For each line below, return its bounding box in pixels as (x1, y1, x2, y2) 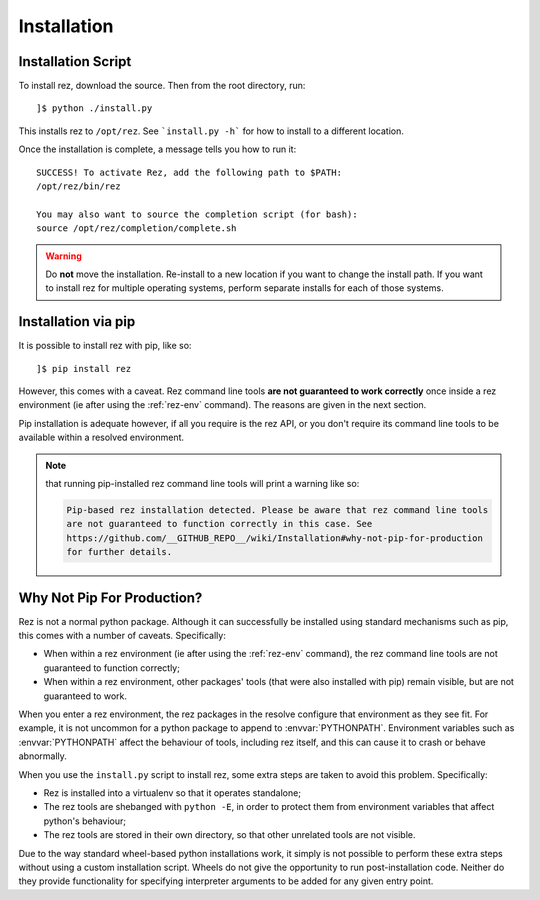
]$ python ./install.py (36, 103, 153, 114)
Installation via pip (18, 313, 136, 330)
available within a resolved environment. (18, 431, 185, 444)
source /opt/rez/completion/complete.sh (36, 223, 237, 234)
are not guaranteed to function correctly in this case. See (66, 518, 373, 530)
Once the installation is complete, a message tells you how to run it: (18, 143, 297, 155)
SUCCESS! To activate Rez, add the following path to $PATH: (36, 166, 342, 178)
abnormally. (18, 750, 67, 762)
